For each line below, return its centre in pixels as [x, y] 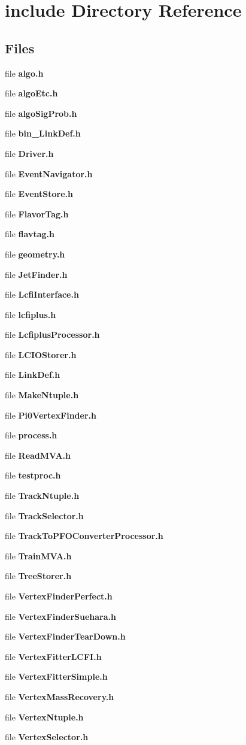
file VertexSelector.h [47, 737]
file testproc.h [33, 475]
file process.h [31, 435]
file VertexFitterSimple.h [56, 676]
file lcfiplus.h [31, 314]
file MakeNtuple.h [42, 395]
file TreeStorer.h [38, 576]
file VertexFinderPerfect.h [59, 596]
